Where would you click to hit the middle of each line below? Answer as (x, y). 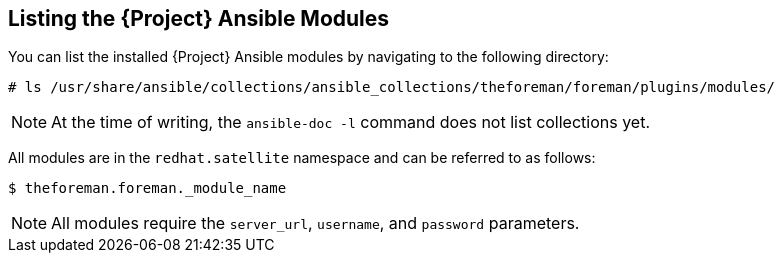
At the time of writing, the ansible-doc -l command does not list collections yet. (351, 122)
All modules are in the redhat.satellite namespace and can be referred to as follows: (302, 158)
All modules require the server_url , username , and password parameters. (315, 223)
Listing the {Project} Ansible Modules (199, 18)
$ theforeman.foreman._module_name (147, 188)
